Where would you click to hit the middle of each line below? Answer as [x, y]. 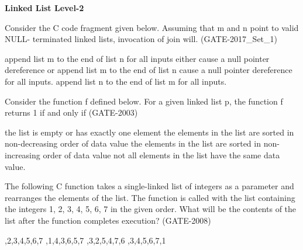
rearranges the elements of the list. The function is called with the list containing [150, 197]
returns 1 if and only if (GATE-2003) [71, 112]
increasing [23, 154]
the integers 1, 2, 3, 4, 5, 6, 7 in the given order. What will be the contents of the [151, 209]
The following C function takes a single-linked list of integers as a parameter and [149, 186]
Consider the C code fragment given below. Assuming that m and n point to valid [152, 27]
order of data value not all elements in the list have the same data [161, 154]
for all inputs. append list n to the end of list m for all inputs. [116, 81]
